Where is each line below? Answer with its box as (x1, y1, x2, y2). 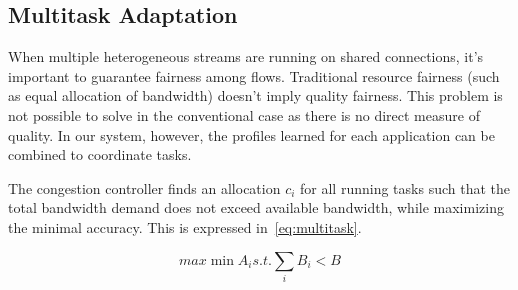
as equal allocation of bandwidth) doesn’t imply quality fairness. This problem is (8, 85, 503, 106)
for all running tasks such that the (300, 177, 510, 198)
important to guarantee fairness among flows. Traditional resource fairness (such (8, 65, 500, 86)
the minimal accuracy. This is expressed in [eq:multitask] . (8, 216, 362, 237)
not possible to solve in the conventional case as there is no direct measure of (8, 104, 480, 125)
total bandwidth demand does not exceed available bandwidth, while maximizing (8, 197, 504, 218)
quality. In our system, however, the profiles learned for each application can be (8, 124, 495, 145)
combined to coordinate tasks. (8, 144, 192, 165)
